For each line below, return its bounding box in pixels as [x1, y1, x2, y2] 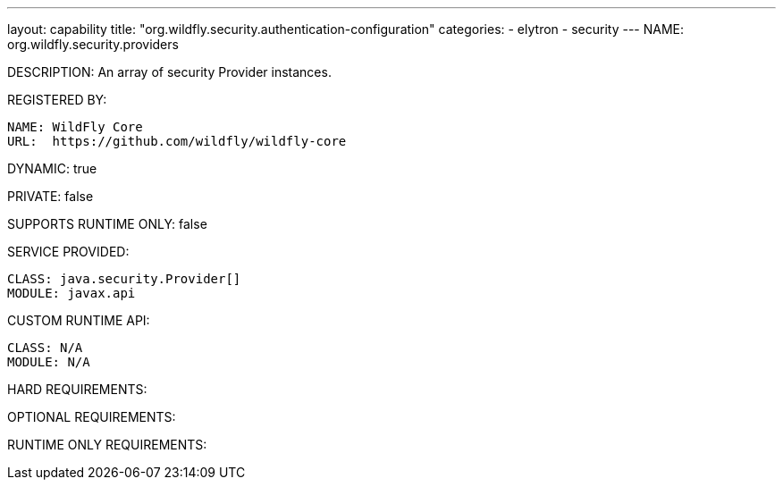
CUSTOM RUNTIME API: [7, 313, 150, 328]
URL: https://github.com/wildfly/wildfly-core [7, 134, 347, 148]
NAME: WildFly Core [7, 120, 143, 134]
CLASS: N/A [7, 340, 83, 355]
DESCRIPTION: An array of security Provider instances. [7, 64, 332, 80]
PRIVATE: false [7, 189, 94, 204]
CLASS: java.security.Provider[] [7, 272, 241, 286]
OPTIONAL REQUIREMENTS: [7, 409, 176, 424]
